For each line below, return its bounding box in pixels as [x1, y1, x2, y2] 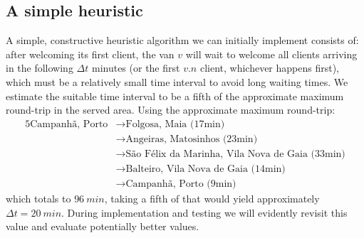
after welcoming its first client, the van [6, 46, 175, 61]
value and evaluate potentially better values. [6, 219, 199, 234]
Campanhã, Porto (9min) [125, 178, 236, 189]
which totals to [6, 190, 71, 205]
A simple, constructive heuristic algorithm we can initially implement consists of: [6, 33, 359, 48]
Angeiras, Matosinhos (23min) [125, 134, 258, 144]
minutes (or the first [91, 60, 180, 75]
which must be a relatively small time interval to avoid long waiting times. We [6, 74, 348, 89]
